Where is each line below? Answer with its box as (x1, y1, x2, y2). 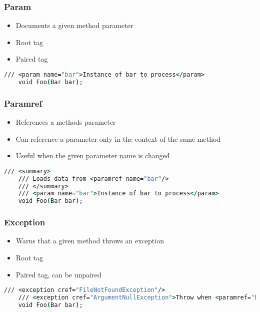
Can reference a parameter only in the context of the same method (15, 133, 221, 144)
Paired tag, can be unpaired (15, 269, 101, 279)
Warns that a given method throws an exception (15, 235, 164, 246)
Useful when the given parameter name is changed (15, 150, 170, 161)
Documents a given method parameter (15, 20, 133, 31)
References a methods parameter (15, 116, 116, 127)
